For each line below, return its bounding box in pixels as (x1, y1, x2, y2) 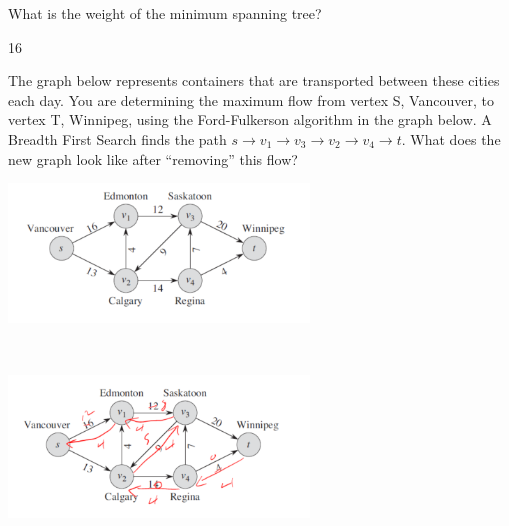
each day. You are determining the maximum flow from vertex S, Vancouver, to (8, 89, 494, 110)
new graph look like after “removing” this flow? (8, 148, 298, 169)
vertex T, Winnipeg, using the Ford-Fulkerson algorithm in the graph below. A (8, 109, 492, 130)
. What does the (401, 128, 501, 149)
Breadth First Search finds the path (8, 128, 227, 149)
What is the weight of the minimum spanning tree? (8, 3, 322, 23)
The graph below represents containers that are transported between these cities (8, 70, 500, 91)
